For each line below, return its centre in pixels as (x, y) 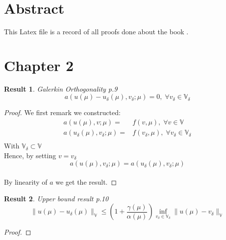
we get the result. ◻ (86, 181)
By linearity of (26, 181)
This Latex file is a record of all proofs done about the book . (96, 32)
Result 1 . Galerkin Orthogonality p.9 (61, 88)
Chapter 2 (39, 65)
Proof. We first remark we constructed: (62, 112)
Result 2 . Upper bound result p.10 (56, 198)
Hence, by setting (30, 155)
